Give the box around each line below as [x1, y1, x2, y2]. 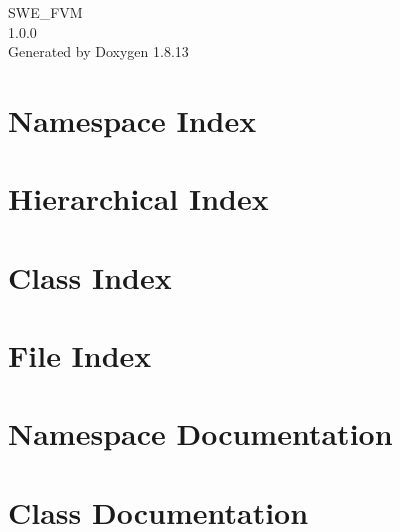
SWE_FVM [8, 2, 83, 22]
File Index [8, 335, 152, 376]
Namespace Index [8, 99, 257, 140]
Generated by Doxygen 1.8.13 [8, 41, 189, 62]
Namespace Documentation [8, 413, 393, 454]
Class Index [8, 256, 172, 297]
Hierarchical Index [8, 178, 269, 219]
